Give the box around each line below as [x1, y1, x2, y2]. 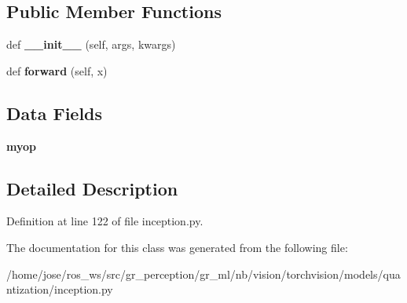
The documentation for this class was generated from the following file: [6, 239, 348, 255]
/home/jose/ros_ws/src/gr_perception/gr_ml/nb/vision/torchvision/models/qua [6, 265, 401, 282]
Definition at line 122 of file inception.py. [6, 213, 203, 229]
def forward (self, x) [6, 62, 108, 78]
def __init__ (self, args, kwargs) [6, 36, 176, 53]
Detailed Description [6, 176, 178, 200]
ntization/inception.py [6, 281, 113, 298]
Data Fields [6, 100, 103, 125]
